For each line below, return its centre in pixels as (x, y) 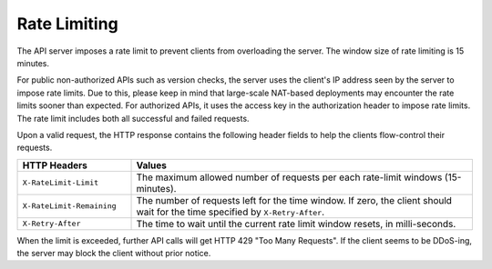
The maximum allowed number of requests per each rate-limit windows (289, 177)
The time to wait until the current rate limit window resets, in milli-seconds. (296, 224)
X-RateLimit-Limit (61, 183)
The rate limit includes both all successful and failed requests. (133, 118)
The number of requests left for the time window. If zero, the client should (294, 200)
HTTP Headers (55, 165)
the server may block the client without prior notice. (114, 254)
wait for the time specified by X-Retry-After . (231, 212)
